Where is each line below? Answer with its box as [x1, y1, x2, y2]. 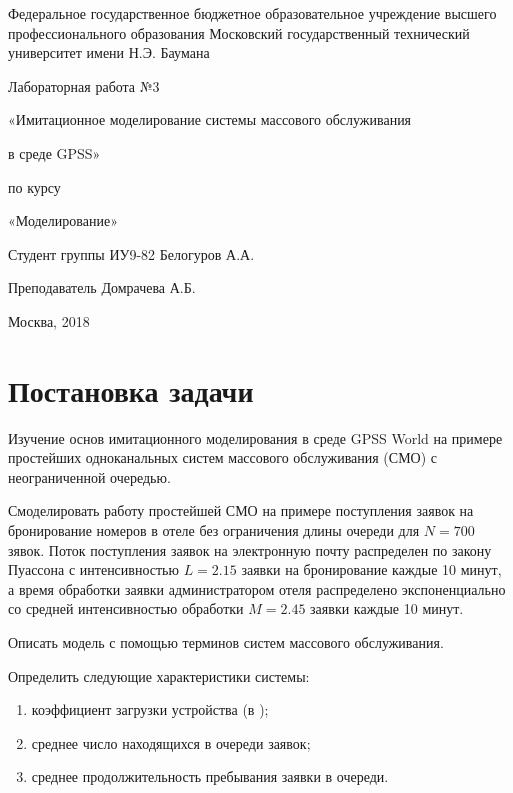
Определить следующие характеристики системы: [8, 665, 310, 686]
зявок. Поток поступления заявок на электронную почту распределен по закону [8, 539, 492, 560]
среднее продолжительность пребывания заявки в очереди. [31, 766, 389, 787]
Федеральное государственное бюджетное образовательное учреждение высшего [8, 3, 497, 23]
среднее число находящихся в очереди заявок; [31, 732, 311, 753]
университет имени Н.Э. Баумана [8, 42, 210, 63]
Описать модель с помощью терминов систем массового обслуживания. [8, 632, 444, 652]
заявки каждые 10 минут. [310, 598, 464, 619]
